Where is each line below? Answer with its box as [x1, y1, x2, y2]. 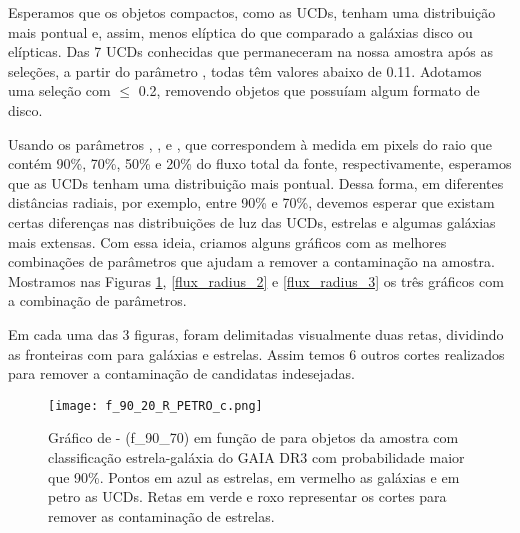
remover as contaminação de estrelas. [48, 505, 275, 526]
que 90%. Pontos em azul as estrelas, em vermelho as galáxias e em [48, 466, 460, 487]
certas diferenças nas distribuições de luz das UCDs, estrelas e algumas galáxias [8, 211, 496, 232]
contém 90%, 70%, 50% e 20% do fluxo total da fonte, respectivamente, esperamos [8, 153, 512, 174]
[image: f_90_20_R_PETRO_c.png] [48, 398, 263, 413]
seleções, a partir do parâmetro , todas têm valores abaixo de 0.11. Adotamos [8, 60, 482, 81]
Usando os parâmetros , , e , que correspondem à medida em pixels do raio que [8, 133, 492, 154]
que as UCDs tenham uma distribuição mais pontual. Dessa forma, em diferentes [8, 172, 504, 193]
